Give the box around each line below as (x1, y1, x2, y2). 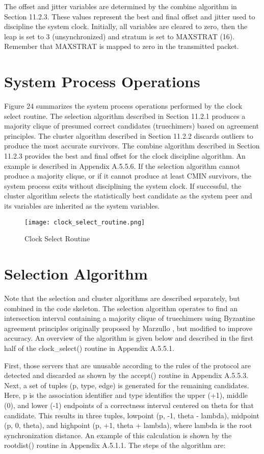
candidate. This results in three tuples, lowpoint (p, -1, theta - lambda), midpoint (4, 410, 259, 420)
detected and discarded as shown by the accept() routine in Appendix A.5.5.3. (4, 370, 249, 381)
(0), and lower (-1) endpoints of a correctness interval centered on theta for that (4, 399, 254, 410)
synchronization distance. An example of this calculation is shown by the (4, 430, 232, 440)
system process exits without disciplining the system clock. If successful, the (4, 180, 242, 191)
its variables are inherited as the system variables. (4, 200, 160, 211)
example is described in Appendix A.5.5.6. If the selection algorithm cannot (4, 160, 241, 171)
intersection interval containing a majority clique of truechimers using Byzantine (4, 313, 255, 323)
